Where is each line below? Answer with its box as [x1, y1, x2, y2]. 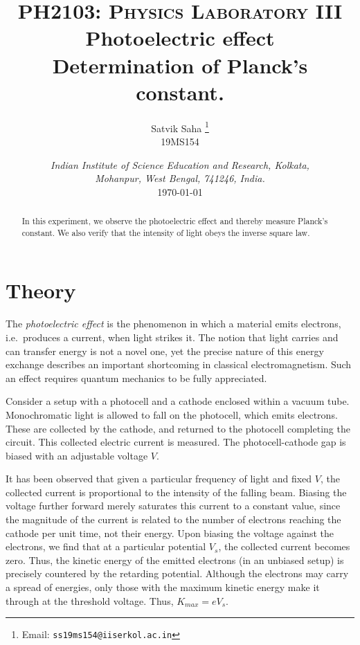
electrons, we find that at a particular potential [6, 539, 206, 554]
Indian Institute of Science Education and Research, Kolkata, [51, 157, 309, 172]
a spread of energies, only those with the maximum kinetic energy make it [6, 580, 320, 594]
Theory [6, 276, 76, 305]
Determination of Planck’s [52, 51, 308, 79]
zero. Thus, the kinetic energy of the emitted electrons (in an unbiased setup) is [6, 552, 344, 567]
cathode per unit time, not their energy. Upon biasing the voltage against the [6, 525, 334, 540]
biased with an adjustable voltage [6, 448, 148, 462]
